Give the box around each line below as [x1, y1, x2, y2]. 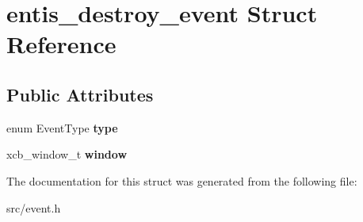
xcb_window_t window [6, 146, 128, 163]
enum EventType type [6, 119, 118, 136]
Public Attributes [6, 82, 154, 106]
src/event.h [6, 199, 61, 216]
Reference [6, 28, 117, 60]
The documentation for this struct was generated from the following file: [6, 172, 357, 189]
